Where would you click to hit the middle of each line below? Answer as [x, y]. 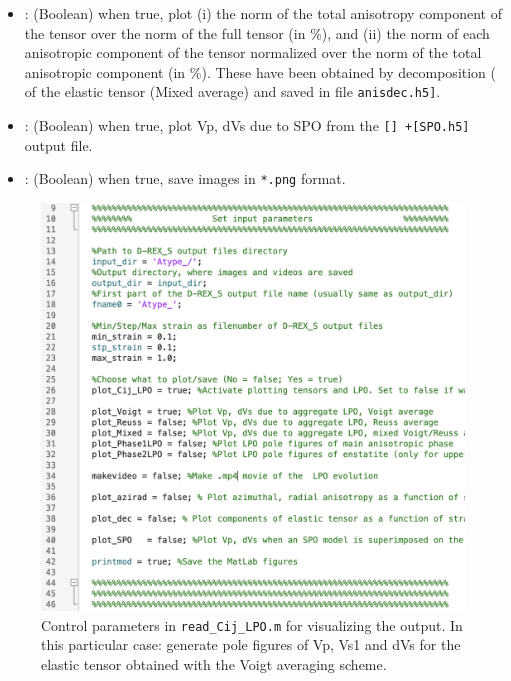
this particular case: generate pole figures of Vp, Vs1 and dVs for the [251, 644]
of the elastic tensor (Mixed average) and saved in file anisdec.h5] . [232, 91]
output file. [58, 144]
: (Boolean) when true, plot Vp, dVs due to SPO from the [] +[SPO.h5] [247, 125]
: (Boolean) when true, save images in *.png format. [185, 178]
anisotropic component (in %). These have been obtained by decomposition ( [260, 71]
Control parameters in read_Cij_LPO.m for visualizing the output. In [252, 624]
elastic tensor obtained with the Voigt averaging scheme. [214, 664]
